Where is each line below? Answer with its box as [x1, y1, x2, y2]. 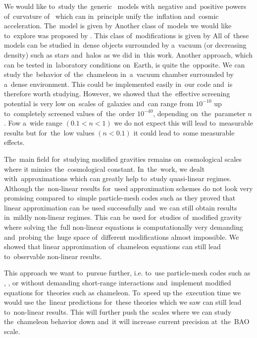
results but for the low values [4, 127, 95, 137]
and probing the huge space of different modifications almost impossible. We [4, 231, 239, 242]
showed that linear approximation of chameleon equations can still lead [4, 241, 221, 252]
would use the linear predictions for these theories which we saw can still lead [4, 297, 242, 307]
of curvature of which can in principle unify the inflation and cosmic [4, 10, 219, 21]
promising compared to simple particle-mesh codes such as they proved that [4, 193, 236, 203]
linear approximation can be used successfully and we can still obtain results [4, 202, 237, 212]
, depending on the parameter [153, 108, 246, 118]
